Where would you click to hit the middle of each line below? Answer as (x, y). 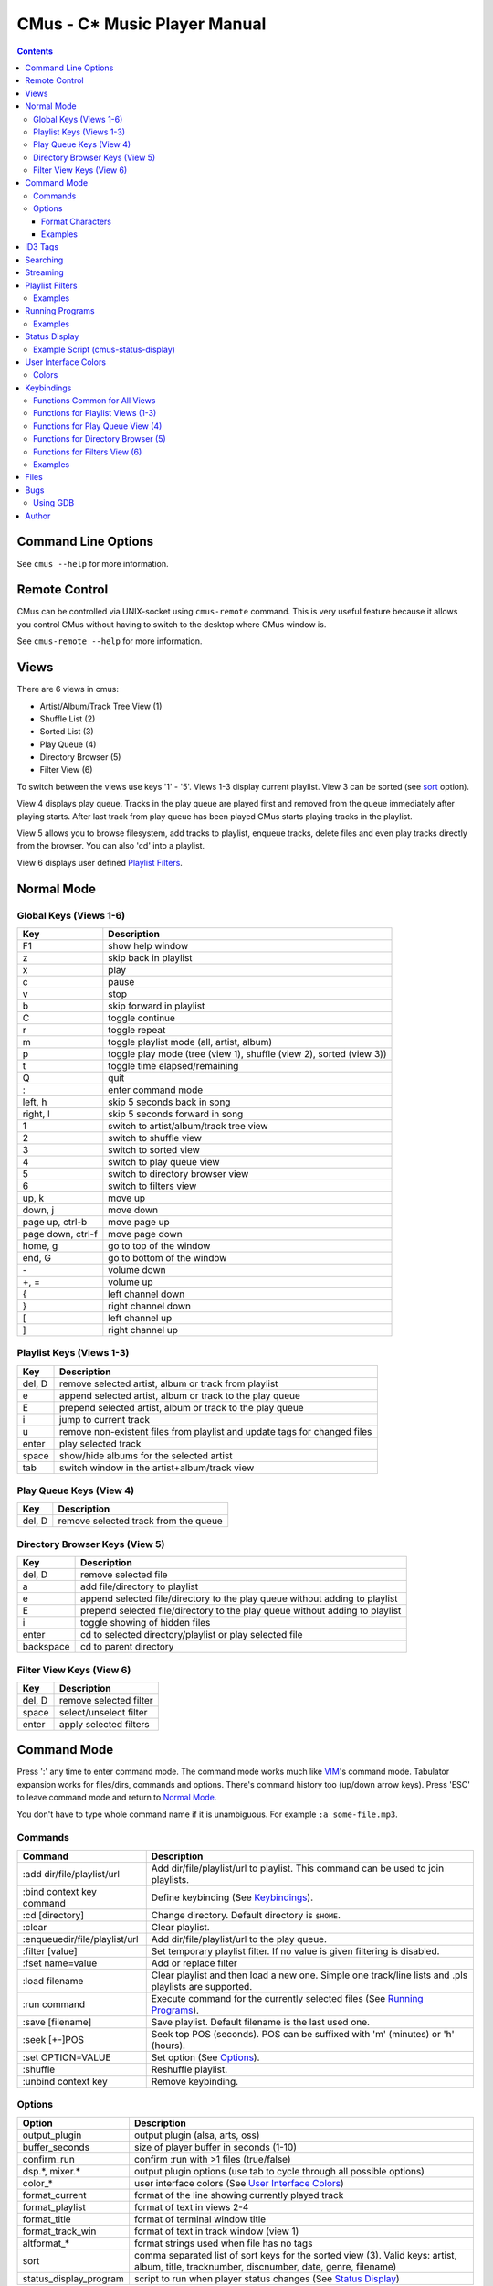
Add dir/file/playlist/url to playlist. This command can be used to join (298, 1868)
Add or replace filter (194, 1963)
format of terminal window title (200, 2219)
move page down (145, 1234)
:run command (54, 2004)
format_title (47, 2219)
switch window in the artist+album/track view (157, 1468)
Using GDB (54, 503)
